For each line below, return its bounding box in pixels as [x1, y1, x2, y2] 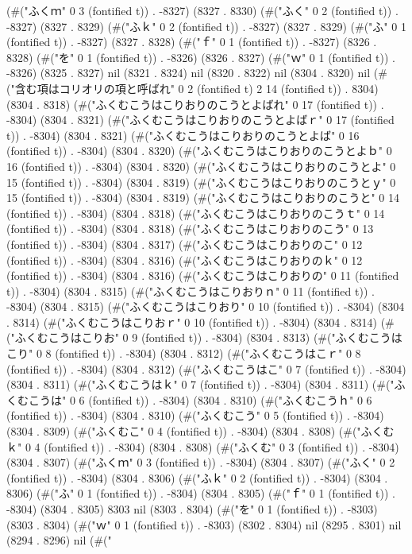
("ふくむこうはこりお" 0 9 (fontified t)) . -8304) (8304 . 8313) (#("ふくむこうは [6, 329, 402, 346]
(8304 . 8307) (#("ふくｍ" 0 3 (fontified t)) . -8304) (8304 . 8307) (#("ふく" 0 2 [6, 454, 395, 471]
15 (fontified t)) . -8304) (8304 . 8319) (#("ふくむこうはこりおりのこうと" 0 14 [6, 189, 400, 206]
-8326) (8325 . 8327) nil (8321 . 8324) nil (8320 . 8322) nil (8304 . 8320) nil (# [6, 64, 387, 81]
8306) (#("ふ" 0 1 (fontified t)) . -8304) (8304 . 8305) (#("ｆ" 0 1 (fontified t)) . [6, 485, 395, 502]
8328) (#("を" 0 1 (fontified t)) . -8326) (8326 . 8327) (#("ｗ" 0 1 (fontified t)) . [6, 48, 395, 65]
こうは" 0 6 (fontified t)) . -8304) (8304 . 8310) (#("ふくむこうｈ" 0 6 [28, 391, 372, 408]
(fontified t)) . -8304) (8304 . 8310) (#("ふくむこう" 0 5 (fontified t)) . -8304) [6, 407, 384, 424]
